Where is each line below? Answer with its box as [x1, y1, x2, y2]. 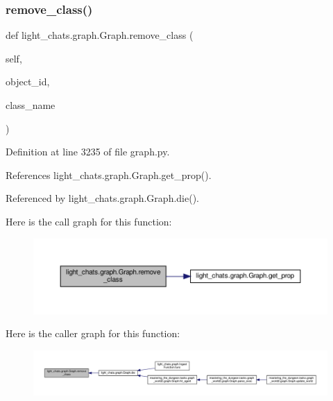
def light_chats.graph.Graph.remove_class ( [6, 28, 194, 42]
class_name [6, 98, 55, 112]
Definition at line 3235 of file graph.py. [6, 144, 170, 159]
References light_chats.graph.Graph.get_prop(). [6, 167, 212, 182]
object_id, [6, 74, 50, 89]
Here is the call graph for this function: [6, 214, 172, 228]
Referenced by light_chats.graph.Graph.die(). [6, 191, 199, 205]
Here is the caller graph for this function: [6, 326, 180, 341]
